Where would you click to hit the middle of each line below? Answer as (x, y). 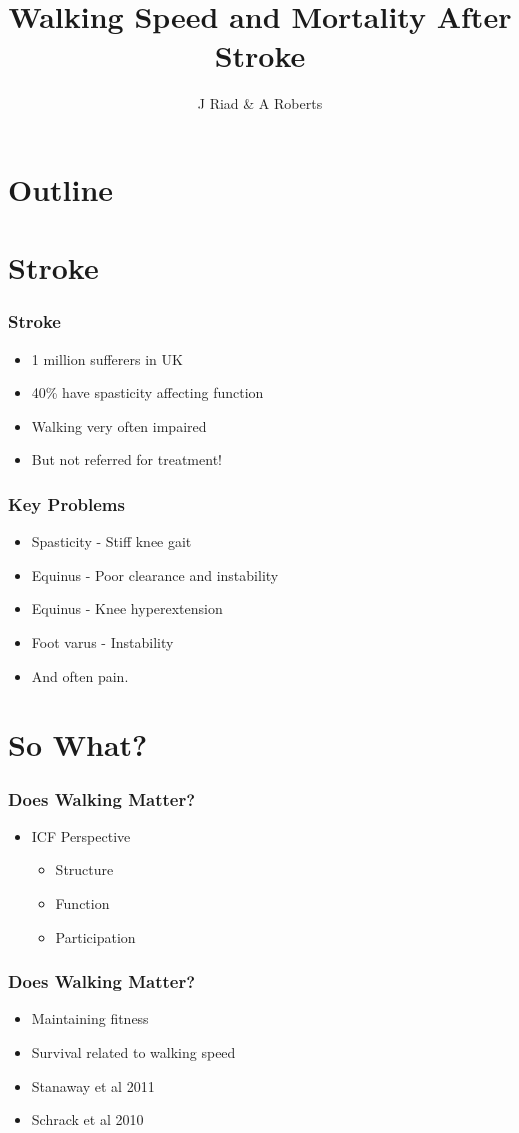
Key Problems (66, 503)
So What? (78, 744)
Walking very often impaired (119, 425)
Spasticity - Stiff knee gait (111, 541)
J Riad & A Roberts (260, 103)
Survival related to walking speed (133, 1052)
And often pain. (80, 675)
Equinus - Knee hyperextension (127, 608)
